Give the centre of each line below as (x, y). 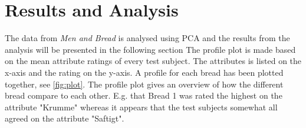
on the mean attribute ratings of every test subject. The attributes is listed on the (153, 61)
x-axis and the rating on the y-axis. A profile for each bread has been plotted (144, 72)
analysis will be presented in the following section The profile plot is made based (150, 49)
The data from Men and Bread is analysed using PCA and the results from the (147, 38)
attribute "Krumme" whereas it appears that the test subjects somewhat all (141, 107)
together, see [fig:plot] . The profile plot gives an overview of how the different (144, 84)
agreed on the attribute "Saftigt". (65, 118)
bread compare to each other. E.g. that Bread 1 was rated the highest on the (144, 95)
